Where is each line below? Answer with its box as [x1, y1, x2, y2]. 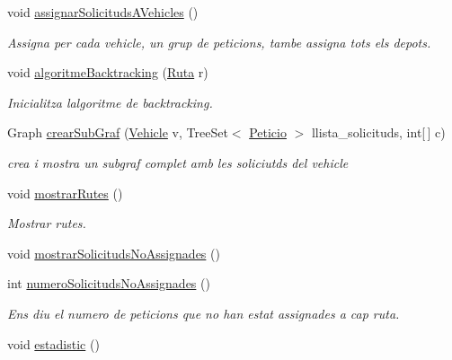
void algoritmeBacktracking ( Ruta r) [7, 63, 208, 82]
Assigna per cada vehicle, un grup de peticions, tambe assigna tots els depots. [7, 32, 431, 51]
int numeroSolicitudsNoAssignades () [7, 274, 210, 293]
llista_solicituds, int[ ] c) [311, 123, 446, 142]
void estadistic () [7, 334, 100, 353]
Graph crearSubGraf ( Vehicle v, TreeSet [7, 123, 228, 142]
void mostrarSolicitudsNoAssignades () [7, 243, 220, 262]
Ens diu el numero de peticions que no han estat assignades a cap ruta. [7, 303, 400, 322]
